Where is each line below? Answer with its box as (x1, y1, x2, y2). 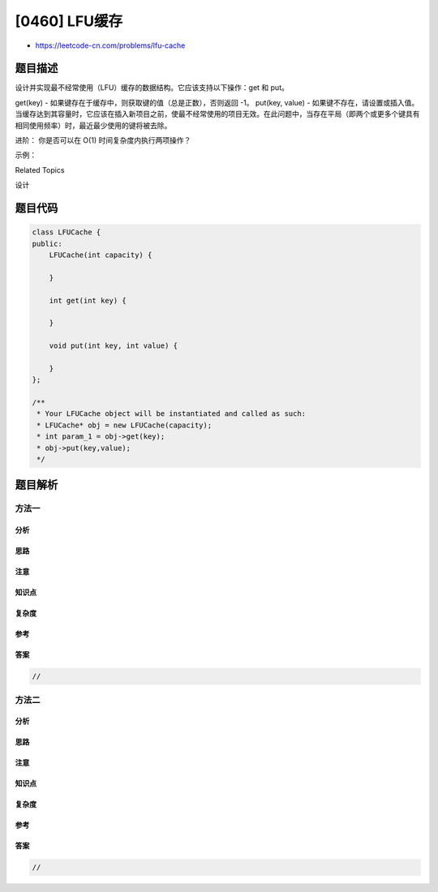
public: (32, 239, 62, 248)
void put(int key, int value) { (49, 341, 178, 350)
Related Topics (15, 165, 65, 174)
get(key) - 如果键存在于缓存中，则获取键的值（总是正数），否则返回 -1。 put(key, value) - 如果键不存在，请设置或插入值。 (15, 97, 419, 107)
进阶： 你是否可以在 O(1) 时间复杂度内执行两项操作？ (15, 135, 191, 145)
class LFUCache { (32, 228, 101, 237)
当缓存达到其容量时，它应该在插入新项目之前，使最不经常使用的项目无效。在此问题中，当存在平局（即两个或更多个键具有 (15, 109, 420, 119)
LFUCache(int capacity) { (49, 250, 152, 259)
